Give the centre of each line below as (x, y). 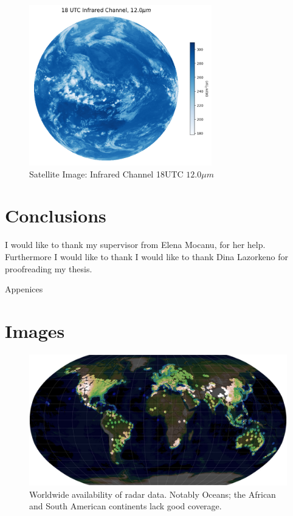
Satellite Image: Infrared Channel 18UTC (106, 174)
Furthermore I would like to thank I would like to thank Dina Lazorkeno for (146, 256)
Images (35, 330)
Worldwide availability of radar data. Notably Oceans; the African (153, 494)
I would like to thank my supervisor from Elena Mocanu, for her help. (135, 245)
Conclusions (56, 215)
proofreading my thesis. (49, 268)
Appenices (24, 289)
